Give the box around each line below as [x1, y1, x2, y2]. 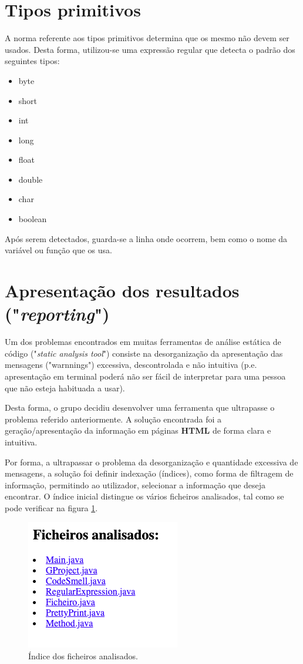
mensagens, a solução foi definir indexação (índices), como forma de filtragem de [5, 467, 294, 479]
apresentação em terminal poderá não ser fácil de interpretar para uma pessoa [5, 370, 286, 382]
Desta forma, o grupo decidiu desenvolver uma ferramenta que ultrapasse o [5, 401, 275, 414]
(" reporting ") [5, 301, 110, 326]
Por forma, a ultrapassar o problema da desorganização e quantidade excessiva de [5, 455, 298, 468]
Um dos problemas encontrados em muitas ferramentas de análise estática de [5, 336, 281, 348]
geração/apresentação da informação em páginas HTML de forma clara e [5, 424, 271, 437]
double [18, 173, 43, 185]
